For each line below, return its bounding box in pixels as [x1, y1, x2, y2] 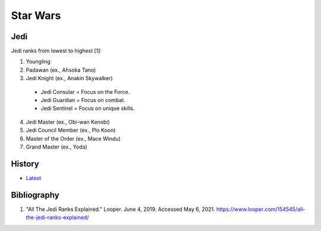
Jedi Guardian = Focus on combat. [40, 97, 126, 104]
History [11, 159, 40, 169]
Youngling [26, 58, 51, 65]
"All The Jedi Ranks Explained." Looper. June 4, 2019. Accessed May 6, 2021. [26, 205, 215, 213]
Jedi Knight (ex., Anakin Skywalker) [26, 75, 113, 82]
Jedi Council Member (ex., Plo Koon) [26, 126, 116, 134]
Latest [26, 174, 42, 181]
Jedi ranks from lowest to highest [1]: [11, 48, 102, 55]
